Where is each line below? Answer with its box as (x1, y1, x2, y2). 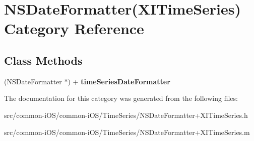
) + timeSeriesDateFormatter (68, 76, 170, 86)
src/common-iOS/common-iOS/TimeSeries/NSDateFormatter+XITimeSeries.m (4, 126, 250, 137)
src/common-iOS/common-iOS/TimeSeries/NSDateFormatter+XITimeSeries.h (4, 109, 248, 120)
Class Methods (4, 52, 83, 68)
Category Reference (4, 18, 144, 39)
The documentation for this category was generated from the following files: (4, 93, 238, 103)
